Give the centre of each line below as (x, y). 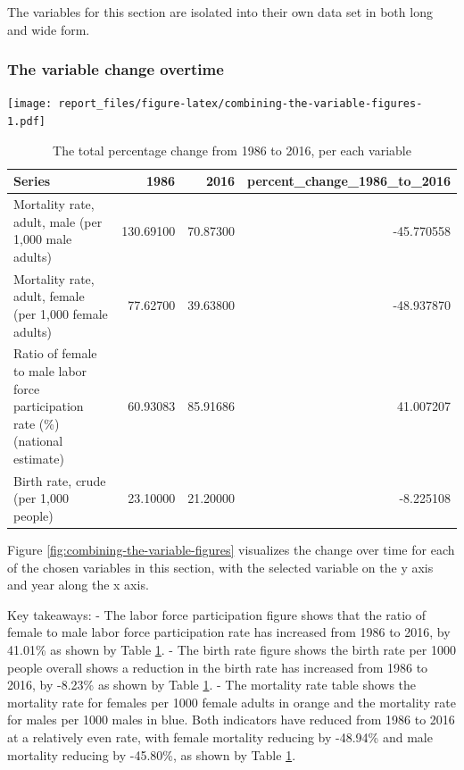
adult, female (49, 296)
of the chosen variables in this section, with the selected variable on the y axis (220, 567)
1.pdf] (26, 122)
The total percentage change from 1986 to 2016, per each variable (232, 150)
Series (32, 181)
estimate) (39, 458)
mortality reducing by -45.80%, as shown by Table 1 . (152, 754)
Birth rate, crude (60, 480)
